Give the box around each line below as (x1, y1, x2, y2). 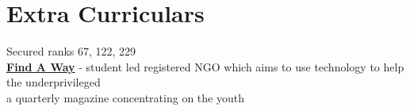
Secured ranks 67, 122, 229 (6, 43, 136, 59)
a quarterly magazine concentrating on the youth (6, 89, 244, 105)
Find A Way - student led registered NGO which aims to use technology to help (6, 58, 404, 75)
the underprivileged (6, 74, 101, 90)
